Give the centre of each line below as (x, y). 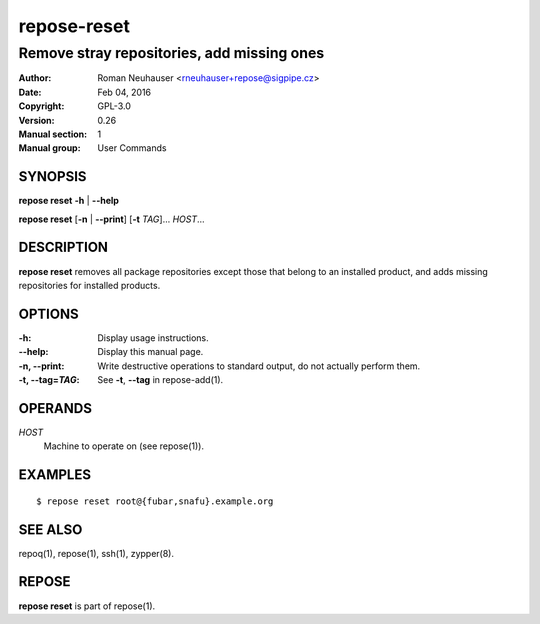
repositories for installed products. (89, 285)
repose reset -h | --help (69, 201)
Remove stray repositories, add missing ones (171, 53)
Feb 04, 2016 (124, 92)
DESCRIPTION (63, 247)
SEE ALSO (50, 529)
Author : (35, 78)
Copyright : (41, 106)
